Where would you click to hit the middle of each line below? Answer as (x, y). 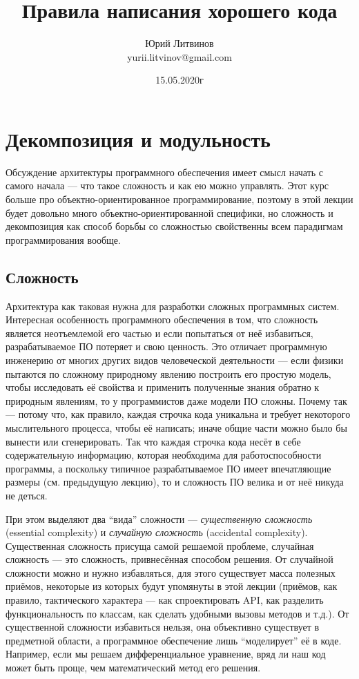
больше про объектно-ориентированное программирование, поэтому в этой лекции (179, 199)
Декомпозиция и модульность (138, 138)
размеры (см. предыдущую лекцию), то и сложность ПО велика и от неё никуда (175, 482)
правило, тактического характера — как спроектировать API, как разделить (165, 600)
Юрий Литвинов (179, 43)
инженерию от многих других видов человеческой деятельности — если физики (175, 360)
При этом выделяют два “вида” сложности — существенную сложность (159, 518)
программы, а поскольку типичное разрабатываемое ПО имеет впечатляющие (168, 468)
